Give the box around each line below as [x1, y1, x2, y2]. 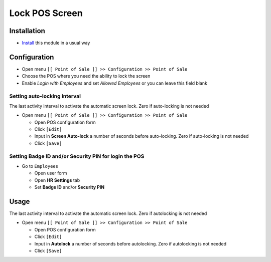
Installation [9, 27, 45, 35]
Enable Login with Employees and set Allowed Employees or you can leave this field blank [22, 80, 208, 86]
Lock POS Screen [9, 8, 83, 19]
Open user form [34, 170, 67, 176]
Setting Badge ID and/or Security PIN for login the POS [9, 153, 145, 160]
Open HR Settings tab [34, 177, 80, 183]
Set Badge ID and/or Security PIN [34, 184, 105, 190]
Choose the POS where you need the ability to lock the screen [22, 73, 151, 79]
